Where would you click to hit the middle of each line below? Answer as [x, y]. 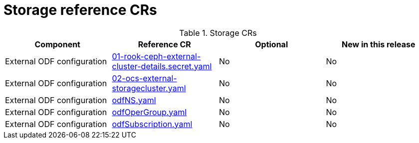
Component [57, 44]
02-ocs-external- [144, 78]
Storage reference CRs [80, 10]
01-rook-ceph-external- [156, 56]
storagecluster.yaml [149, 88]
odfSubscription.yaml [152, 124]
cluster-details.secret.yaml [162, 66]
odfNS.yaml [134, 100]
